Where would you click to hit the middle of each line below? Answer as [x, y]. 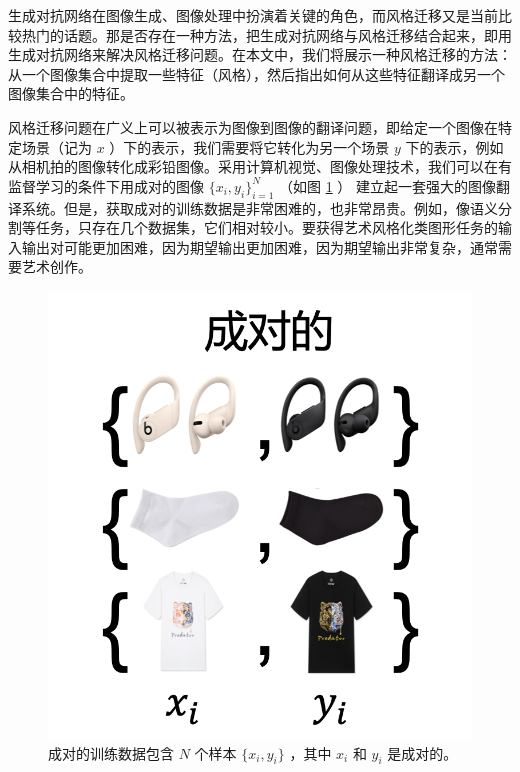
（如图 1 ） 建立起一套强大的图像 [388, 185]
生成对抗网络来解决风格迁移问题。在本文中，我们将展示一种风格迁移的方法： [260, 54]
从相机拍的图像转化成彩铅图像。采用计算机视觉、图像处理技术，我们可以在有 [260, 166]
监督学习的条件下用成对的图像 [106, 185]
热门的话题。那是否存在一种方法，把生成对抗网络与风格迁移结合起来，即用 [266, 34]
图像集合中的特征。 [71, 93]
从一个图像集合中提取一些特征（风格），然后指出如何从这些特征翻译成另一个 [256, 73]
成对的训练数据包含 [111, 752]
